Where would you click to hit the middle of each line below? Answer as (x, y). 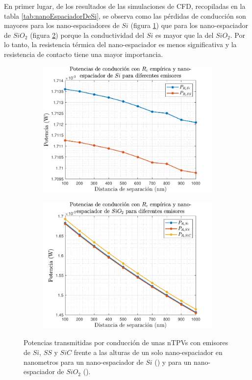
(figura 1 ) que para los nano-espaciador (189, 25)
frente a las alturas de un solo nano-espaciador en (148, 352)
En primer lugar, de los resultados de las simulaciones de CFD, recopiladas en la (125, 6)
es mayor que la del (184, 35)
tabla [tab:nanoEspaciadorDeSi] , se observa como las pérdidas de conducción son (125, 15)
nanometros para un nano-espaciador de (84, 362)
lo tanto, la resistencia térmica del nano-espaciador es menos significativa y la (120, 44)
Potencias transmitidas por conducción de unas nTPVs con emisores (126, 342)
